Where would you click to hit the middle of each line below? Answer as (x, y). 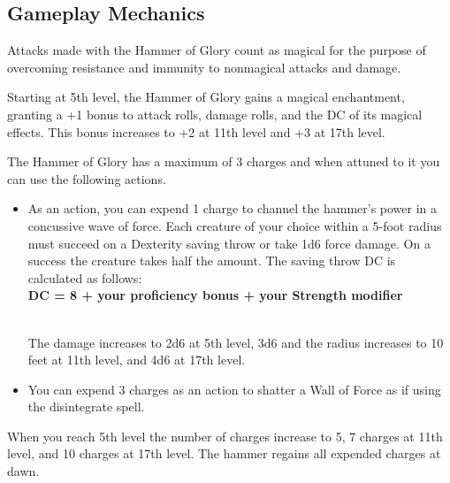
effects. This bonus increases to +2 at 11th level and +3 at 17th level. (196, 131)
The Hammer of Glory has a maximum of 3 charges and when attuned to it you (224, 161)
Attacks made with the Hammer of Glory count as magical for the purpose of (217, 50)
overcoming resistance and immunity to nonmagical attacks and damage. (204, 67)
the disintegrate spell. (86, 406)
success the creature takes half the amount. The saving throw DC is (212, 261)
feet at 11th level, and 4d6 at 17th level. (137, 360)
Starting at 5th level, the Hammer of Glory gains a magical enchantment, (206, 97)
